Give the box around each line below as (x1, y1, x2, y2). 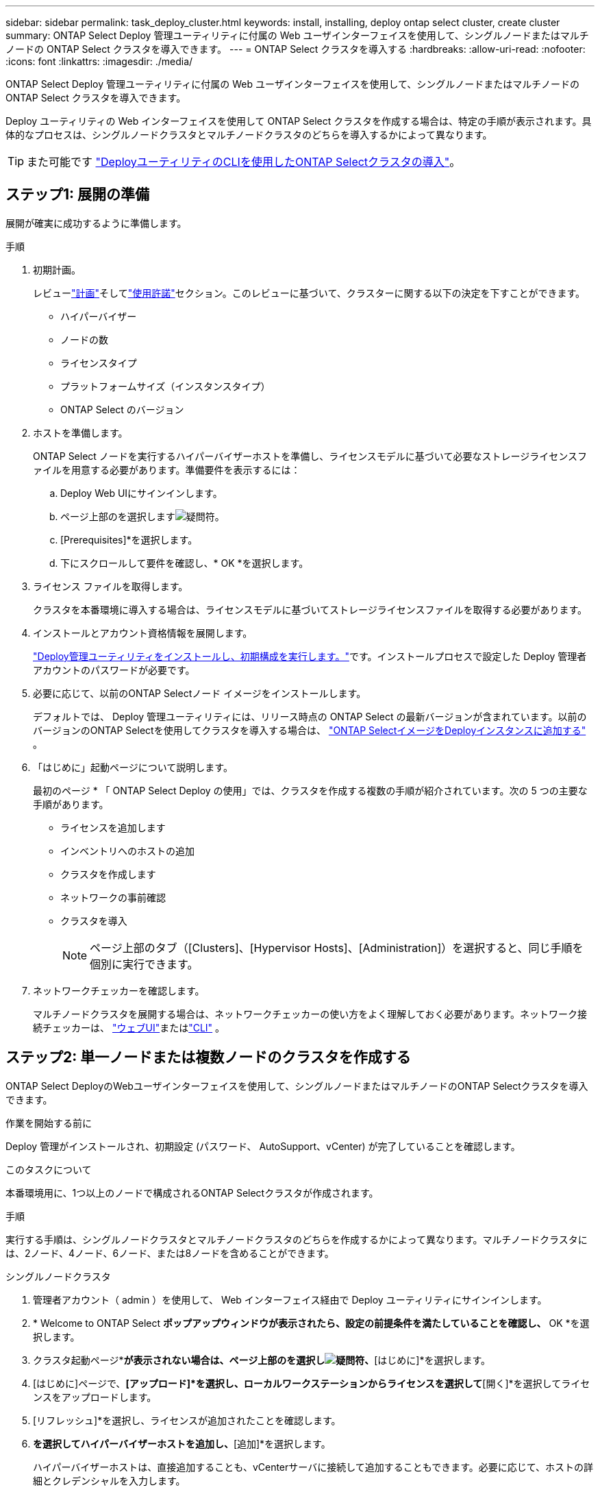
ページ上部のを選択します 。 (60, 510, 225, 522)
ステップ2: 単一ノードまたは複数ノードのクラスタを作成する (5, 1049, 411, 1066)
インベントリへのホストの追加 (60, 844, 195, 857)
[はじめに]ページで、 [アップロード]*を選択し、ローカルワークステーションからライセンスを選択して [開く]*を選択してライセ (33, 1377, 590, 1389)
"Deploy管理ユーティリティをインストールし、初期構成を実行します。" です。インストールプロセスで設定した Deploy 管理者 (33, 650, 587, 662)
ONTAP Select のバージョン (60, 403, 184, 415)
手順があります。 (33, 798, 109, 810)
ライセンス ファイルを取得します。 (33, 580, 188, 592)
